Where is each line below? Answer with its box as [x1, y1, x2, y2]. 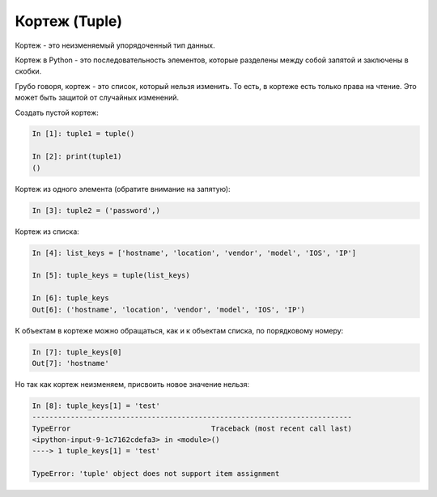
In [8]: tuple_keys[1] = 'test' [32, 401, 161, 410]
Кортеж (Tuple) [15, 12, 123, 30]
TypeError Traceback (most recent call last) [32, 423, 352, 433]
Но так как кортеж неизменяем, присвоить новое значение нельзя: [15, 379, 250, 389]
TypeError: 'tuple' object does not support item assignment [32, 469, 280, 478]
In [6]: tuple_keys [32, 294, 109, 303]
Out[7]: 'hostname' [32, 359, 109, 367]
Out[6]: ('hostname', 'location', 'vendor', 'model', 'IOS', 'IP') [32, 304, 306, 314]
